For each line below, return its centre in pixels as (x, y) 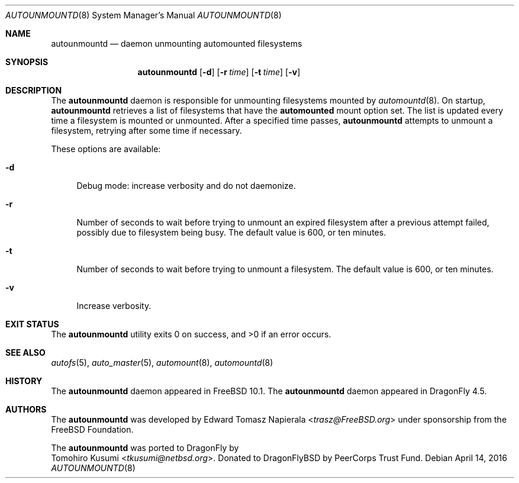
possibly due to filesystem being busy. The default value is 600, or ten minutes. (231, 232)
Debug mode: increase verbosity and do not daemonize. (186, 186)
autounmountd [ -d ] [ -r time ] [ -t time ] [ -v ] (219, 72)
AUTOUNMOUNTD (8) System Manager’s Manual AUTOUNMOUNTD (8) (144, 15)
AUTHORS (26, 409)
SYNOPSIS (27, 62)
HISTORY (24, 381)
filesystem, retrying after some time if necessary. (146, 131)
